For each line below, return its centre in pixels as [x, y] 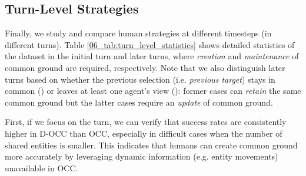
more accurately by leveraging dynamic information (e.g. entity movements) [142, 156]
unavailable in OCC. [41, 167]
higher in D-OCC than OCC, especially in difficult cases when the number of [144, 133]
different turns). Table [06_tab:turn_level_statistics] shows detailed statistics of [150, 44]
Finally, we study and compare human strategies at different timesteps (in [138, 33]
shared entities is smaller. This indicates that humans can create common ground [151, 145]
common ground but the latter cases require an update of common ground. [139, 102]
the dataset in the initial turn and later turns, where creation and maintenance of [152, 56]
